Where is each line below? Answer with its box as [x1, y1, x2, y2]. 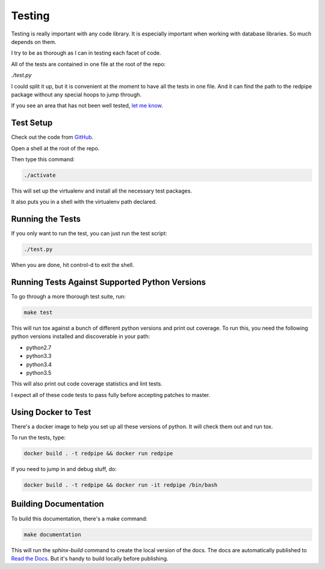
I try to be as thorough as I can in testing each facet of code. [11, 49, 161, 57]
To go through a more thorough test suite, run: [11, 293, 126, 300]
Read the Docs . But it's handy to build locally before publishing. [11, 555, 169, 562]
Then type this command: [11, 155, 75, 162]
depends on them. [11, 38, 57, 45]
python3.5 [26, 369, 52, 377]
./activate [23, 171, 56, 179]
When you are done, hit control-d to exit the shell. [11, 262, 134, 269]
